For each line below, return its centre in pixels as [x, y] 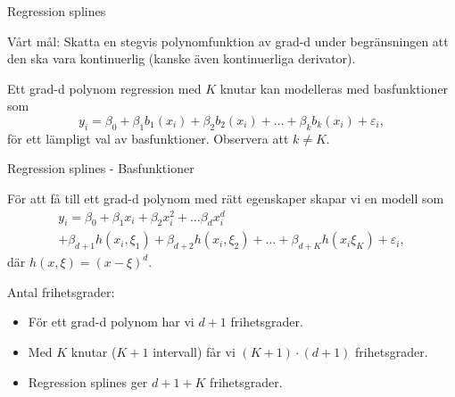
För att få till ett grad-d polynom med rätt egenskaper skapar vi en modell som [226, 198]
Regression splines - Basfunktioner [101, 168]
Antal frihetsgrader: [61, 291]
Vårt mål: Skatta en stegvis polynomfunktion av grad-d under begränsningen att [228, 41]
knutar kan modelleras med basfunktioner [334, 88]
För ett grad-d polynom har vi [111, 322]
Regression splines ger [88, 381]
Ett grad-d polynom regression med [104, 88]
